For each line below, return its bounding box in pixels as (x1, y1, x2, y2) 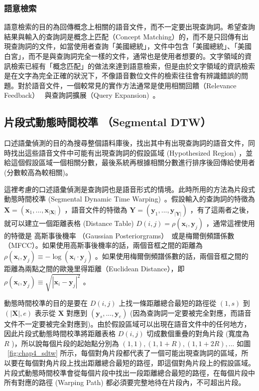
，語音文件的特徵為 (64, 204, 128, 214)
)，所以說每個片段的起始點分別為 (11, 338, 119, 348)
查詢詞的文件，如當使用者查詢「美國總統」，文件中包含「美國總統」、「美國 (10, 41, 252, 51)
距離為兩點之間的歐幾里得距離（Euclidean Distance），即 (4, 263, 185, 273)
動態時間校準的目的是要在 (4, 298, 88, 308)
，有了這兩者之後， (190, 204, 253, 214)
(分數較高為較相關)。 (4, 167, 72, 177)
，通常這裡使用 (206, 217, 255, 228)
